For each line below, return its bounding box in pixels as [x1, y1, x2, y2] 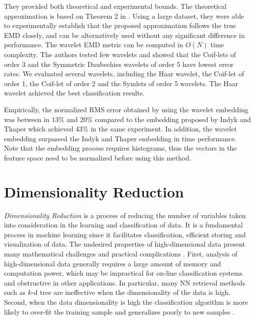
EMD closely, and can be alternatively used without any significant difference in [4, 30, 245, 40]
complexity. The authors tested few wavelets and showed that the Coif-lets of [4, 49, 236, 59]
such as [4, 287, 26, 297]
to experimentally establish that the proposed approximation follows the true [4, 20, 236, 31]
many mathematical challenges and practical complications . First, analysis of [4, 249, 238, 258]
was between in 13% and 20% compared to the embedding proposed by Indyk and [4, 114, 251, 124]
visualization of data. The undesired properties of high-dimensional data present [4, 239, 245, 249]
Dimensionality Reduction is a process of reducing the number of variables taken [4, 210, 246, 220]
